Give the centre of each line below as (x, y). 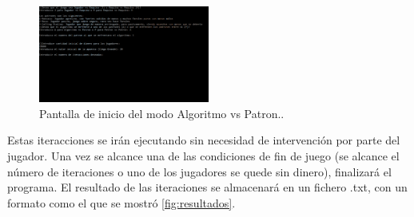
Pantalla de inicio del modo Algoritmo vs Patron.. (162, 113)
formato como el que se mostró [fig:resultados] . (121, 202)
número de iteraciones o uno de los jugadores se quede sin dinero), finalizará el (199, 171)
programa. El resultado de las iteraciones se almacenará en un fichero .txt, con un (207, 187)
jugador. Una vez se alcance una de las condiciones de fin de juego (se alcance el (203, 156)
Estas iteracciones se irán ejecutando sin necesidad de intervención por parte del (204, 140)
